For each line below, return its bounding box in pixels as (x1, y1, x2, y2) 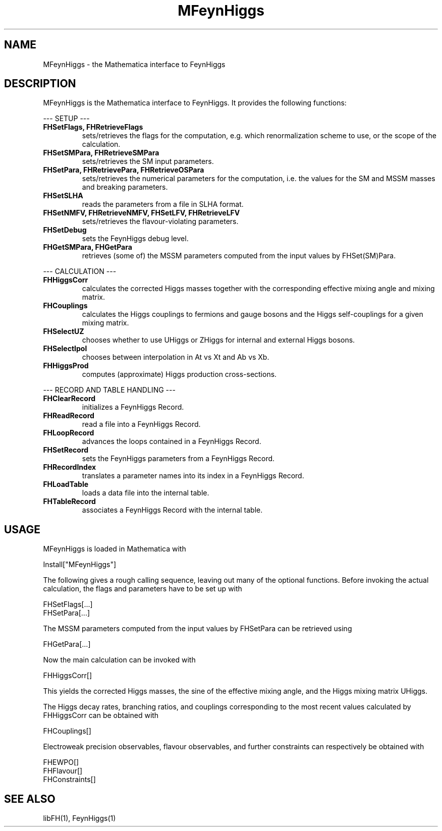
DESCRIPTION (4, 77, 76, 90)
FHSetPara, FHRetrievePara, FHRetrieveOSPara (43, 165, 204, 175)
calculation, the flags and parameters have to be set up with (43, 584, 242, 593)
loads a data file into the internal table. (82, 488, 209, 497)
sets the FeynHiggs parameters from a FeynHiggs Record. (82, 454, 275, 463)
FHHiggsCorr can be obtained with (43, 711, 159, 720)
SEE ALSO (4, 792, 56, 805)
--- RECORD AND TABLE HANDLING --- (43, 385, 176, 395)
